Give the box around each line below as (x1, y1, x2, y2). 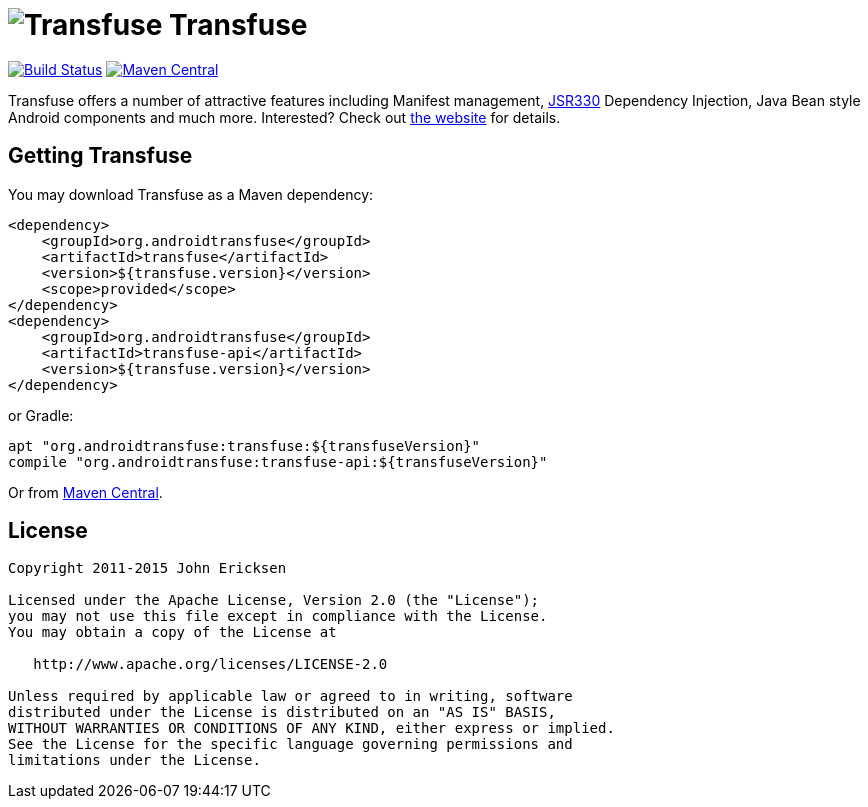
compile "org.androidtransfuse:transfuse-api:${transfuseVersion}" (8, 453, 548, 470)
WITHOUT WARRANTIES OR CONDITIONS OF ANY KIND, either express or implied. (8, 720, 615, 737)
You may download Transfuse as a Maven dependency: (8, 185, 374, 203)
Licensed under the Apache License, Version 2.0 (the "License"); (8, 592, 540, 609)
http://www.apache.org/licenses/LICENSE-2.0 (33, 656, 388, 673)
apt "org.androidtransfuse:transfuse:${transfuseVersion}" (8, 437, 481, 454)
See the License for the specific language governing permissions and (8, 736, 573, 753)
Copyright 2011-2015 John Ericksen (8, 560, 287, 577)
